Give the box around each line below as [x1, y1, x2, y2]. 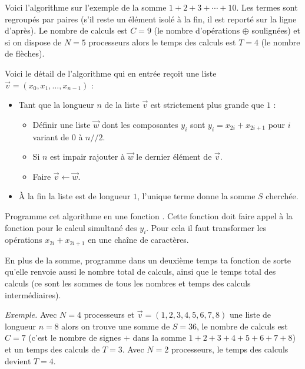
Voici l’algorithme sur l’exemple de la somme [5, 1, 167, 13]
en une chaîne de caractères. [88, 233, 189, 246]
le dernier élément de [136, 150, 212, 163]
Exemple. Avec [5, 308, 57, 321]
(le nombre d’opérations [154, 24, 240, 37]
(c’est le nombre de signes [28, 331, 121, 344]
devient [5, 354, 31, 367]
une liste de [229, 308, 271, 321]
